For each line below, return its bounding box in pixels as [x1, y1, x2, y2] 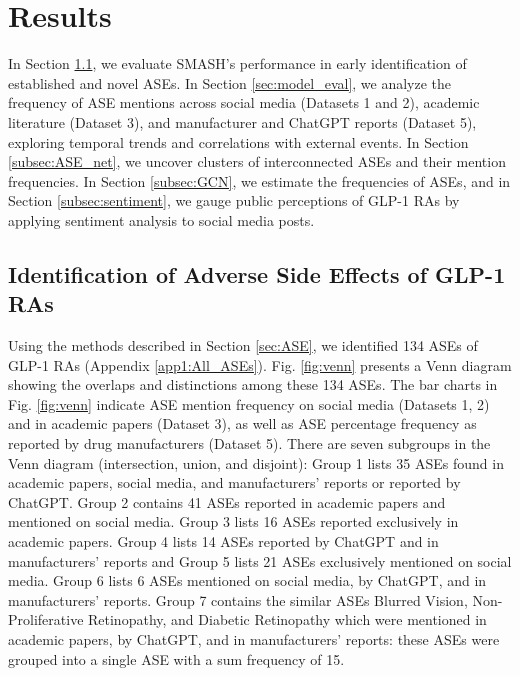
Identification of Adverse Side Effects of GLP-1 [8, 258, 506, 289]
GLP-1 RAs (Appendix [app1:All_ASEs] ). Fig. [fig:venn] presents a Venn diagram [8, 354, 512, 375]
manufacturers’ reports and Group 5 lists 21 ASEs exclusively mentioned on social [8, 550, 512, 571]
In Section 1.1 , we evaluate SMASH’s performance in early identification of [8, 53, 467, 74]
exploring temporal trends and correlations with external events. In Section [8, 131, 469, 152]
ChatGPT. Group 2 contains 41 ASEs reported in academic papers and [8, 491, 446, 512]
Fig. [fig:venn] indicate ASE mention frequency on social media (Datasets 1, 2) [8, 393, 490, 414]
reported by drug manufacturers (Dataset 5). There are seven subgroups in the [8, 433, 491, 454]
